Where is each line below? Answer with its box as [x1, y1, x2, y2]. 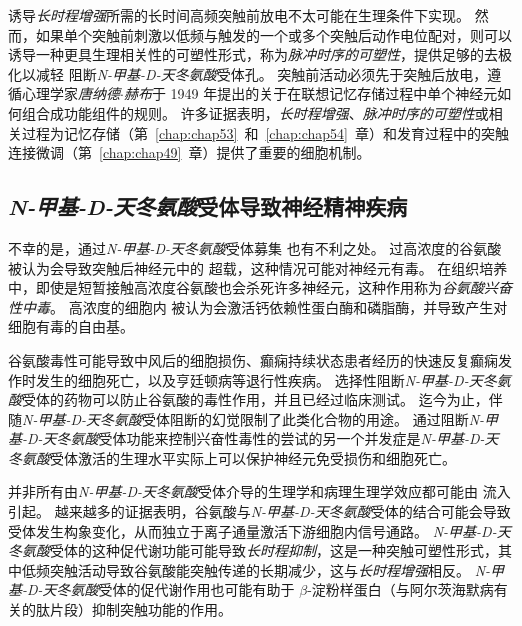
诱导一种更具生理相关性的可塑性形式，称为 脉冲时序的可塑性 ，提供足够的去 [8, 44, 498, 65]
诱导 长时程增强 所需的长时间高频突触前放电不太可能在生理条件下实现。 [8, 5, 470, 25]
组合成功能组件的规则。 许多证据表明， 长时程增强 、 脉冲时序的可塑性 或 [21, 102, 489, 123]
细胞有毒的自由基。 [8, 316, 134, 337]
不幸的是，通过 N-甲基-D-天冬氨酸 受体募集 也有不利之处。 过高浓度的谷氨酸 [8, 237, 502, 258]
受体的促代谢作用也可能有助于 [98, 579, 295, 600]
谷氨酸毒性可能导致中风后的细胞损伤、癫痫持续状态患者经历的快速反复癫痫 [8, 349, 498, 370]
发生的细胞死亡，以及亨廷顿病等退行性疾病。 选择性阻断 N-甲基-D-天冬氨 [35, 369, 511, 390]
